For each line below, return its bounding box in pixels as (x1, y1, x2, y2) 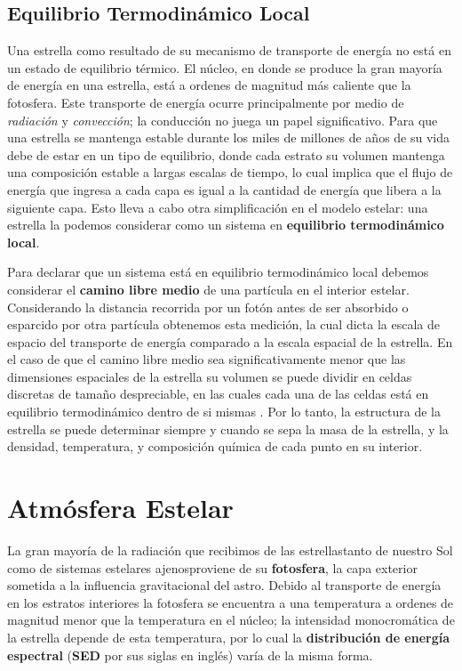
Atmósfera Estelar (7, 489, 234, 526)
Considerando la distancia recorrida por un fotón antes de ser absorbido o (7, 297, 409, 316)
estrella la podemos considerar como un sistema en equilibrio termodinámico (7, 215, 444, 234)
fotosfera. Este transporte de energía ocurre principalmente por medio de (7, 93, 404, 111)
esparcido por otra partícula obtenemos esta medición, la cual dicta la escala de (7, 315, 440, 334)
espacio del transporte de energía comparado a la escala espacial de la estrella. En (7, 332, 453, 351)
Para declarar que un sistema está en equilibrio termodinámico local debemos (7, 263, 429, 281)
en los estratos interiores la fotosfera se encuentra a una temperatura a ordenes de (7, 593, 454, 611)
